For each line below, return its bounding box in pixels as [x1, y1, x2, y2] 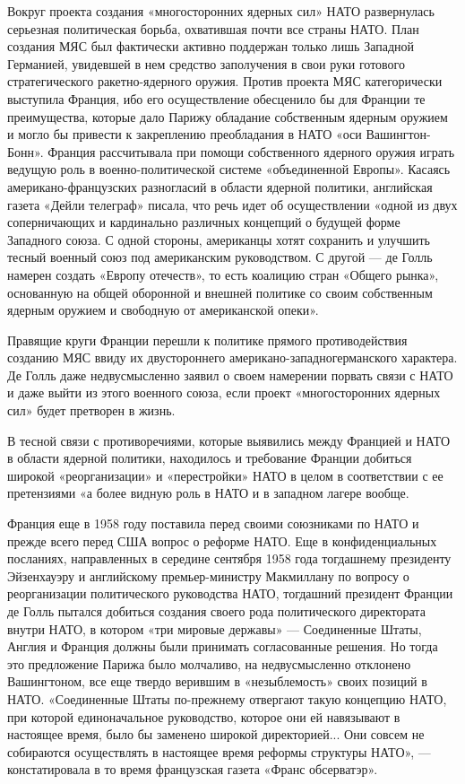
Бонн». [7, 142, 44, 161]
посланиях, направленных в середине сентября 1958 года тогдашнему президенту [7, 549, 452, 568]
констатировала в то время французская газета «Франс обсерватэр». [7, 760, 378, 779]
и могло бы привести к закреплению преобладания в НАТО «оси [7, 125, 362, 144]
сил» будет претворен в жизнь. [7, 401, 176, 420]
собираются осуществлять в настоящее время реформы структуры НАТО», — [7, 742, 431, 761]
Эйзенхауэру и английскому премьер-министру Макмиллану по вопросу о [7, 566, 409, 585]
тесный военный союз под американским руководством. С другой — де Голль [7, 248, 433, 266]
